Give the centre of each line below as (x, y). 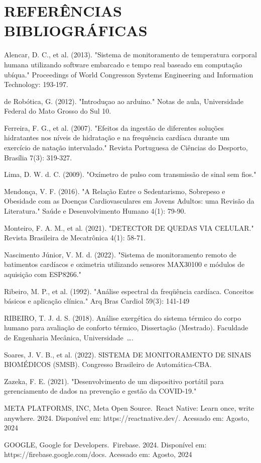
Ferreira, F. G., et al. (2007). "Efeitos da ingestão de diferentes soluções (114, 127)
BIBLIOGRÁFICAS (76, 30)
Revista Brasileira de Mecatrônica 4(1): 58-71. (75, 238)
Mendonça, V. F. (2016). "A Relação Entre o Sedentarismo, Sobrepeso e (115, 191)
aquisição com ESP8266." (43, 274)
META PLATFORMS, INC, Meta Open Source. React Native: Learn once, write (129, 407)
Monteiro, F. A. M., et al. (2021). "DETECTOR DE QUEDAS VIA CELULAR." (129, 227)
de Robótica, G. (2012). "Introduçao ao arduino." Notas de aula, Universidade (124, 101)
